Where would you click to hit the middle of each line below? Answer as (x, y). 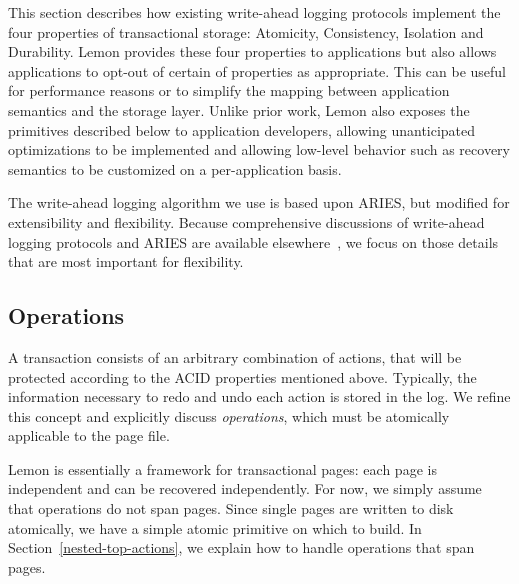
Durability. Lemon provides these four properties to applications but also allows (252, 51)
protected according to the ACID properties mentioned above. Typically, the (242, 376)
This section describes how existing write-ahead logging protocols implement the (254, 12)
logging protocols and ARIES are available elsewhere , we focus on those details (253, 241)
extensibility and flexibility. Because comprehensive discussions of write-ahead (246, 221)
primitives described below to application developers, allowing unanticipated (242, 129)
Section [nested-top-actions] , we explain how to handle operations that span (241, 547)
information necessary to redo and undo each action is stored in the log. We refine (259, 396)
